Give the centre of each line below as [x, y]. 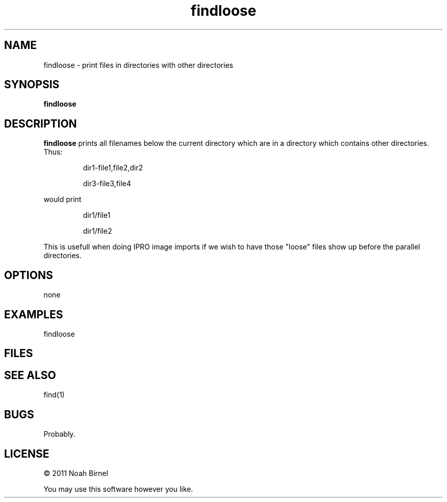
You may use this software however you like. [118, 489]
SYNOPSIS [32, 85]
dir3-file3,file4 [107, 184]
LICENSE [27, 454]
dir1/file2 [97, 231]
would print [63, 199]
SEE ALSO [30, 375]
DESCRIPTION [41, 123]
